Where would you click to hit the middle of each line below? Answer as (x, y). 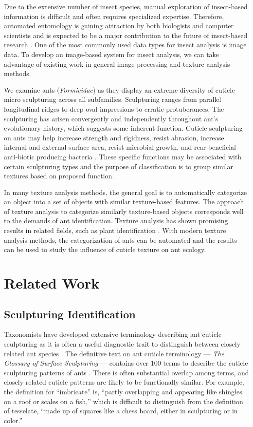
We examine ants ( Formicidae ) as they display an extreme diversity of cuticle (119, 89)
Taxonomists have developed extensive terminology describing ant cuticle (113, 334)
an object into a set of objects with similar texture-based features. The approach (124, 202)
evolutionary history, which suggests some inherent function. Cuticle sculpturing (123, 128)
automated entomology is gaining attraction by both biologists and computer (119, 26)
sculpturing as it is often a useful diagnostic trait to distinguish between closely (122, 344)
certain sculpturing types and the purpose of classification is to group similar (118, 166)
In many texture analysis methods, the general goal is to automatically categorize (126, 192)
